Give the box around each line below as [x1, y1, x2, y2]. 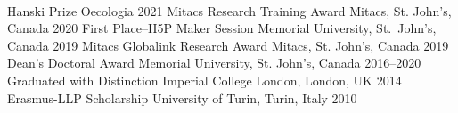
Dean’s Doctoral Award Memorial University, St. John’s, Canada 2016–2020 [7, 53, 421, 72]
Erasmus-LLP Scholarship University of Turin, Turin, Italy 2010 [7, 88, 357, 107]
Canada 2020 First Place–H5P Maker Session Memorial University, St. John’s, [7, 19, 437, 37]
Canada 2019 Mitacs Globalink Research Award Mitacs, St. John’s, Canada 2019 [7, 36, 449, 54]
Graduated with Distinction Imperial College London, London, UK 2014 [7, 70, 402, 89]
